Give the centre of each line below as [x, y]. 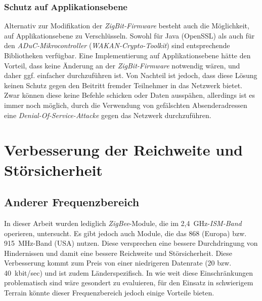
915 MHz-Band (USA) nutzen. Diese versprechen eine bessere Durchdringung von [131, 243]
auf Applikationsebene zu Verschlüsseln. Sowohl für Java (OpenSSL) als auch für [129, 35]
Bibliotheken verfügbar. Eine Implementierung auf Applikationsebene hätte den [127, 55]
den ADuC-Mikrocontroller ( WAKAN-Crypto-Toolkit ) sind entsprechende [117, 45]
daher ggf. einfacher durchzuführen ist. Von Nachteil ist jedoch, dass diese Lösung [131, 75]
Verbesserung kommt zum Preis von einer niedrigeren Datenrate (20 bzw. [118, 263]
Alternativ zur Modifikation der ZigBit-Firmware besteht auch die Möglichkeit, [127, 26]
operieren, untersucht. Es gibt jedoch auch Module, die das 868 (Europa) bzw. [125, 233]
